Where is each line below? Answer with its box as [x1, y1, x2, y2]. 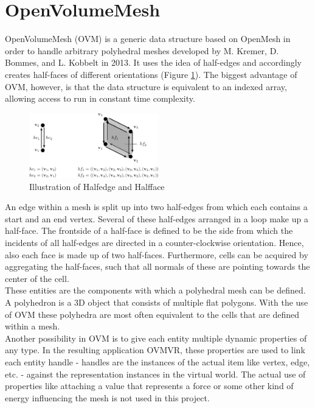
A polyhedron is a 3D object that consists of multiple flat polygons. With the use [5, 296, 308, 309]
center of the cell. [5, 272, 69, 284]
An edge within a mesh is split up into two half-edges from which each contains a [5, 200, 308, 213]
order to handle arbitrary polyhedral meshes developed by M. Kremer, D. [5, 44, 279, 57]
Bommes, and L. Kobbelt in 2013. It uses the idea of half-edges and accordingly [5, 56, 302, 69]
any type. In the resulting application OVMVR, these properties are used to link [5, 343, 305, 356]
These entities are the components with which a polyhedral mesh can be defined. [5, 284, 306, 297]
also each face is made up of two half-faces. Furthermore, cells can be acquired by [5, 248, 308, 261]
